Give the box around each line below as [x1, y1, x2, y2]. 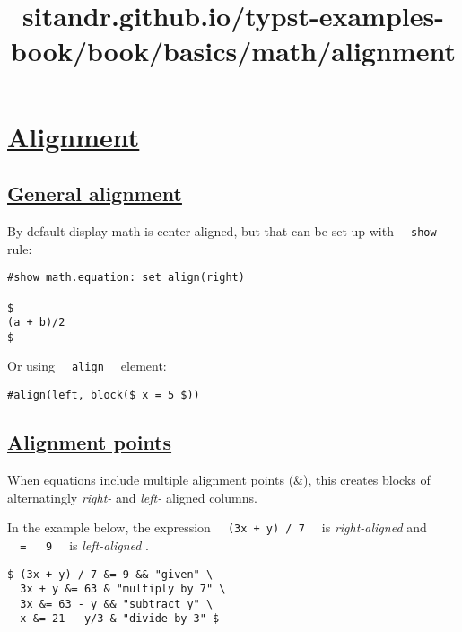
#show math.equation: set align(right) [7, 271, 245, 285]
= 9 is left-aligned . [20, 535, 149, 554]
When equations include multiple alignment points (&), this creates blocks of [7, 470, 431, 488]
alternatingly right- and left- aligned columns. [7, 487, 257, 506]
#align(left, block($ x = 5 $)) [7, 389, 200, 402]
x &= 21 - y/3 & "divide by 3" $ [20, 612, 220, 626]
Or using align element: [7, 356, 167, 375]
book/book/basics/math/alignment [11, 32, 456, 69]
